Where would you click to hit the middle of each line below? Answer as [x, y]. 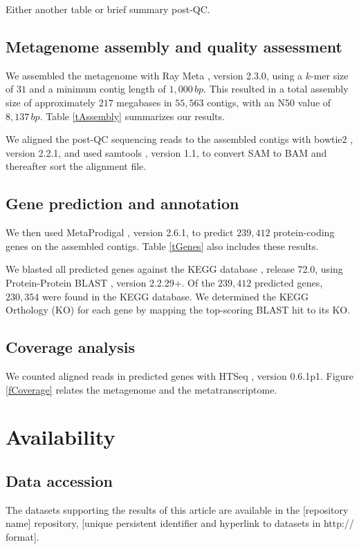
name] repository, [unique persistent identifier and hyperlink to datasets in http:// [180, 523]
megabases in [144, 102]
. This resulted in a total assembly [276, 89]
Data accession [59, 480]
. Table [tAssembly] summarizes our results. [132, 116]
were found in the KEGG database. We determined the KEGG [175, 296]
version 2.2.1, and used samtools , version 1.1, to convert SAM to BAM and [166, 152]
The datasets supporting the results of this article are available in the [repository [177, 509]
